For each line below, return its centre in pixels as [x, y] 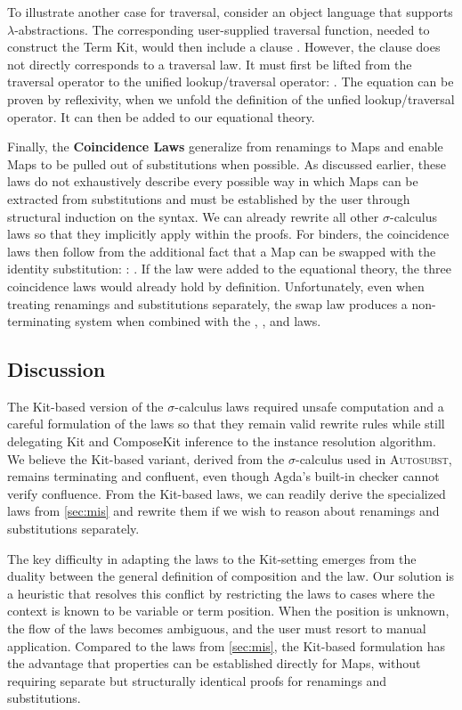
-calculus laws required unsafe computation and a [309, 406]
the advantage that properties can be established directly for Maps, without [214, 663]
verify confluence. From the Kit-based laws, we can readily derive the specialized [227, 493]
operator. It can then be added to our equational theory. [161, 116]
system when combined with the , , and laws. [198, 321]
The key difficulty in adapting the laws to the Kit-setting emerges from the [212, 558]
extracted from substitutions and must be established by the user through [209, 198]
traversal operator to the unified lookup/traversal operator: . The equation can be [231, 82]
